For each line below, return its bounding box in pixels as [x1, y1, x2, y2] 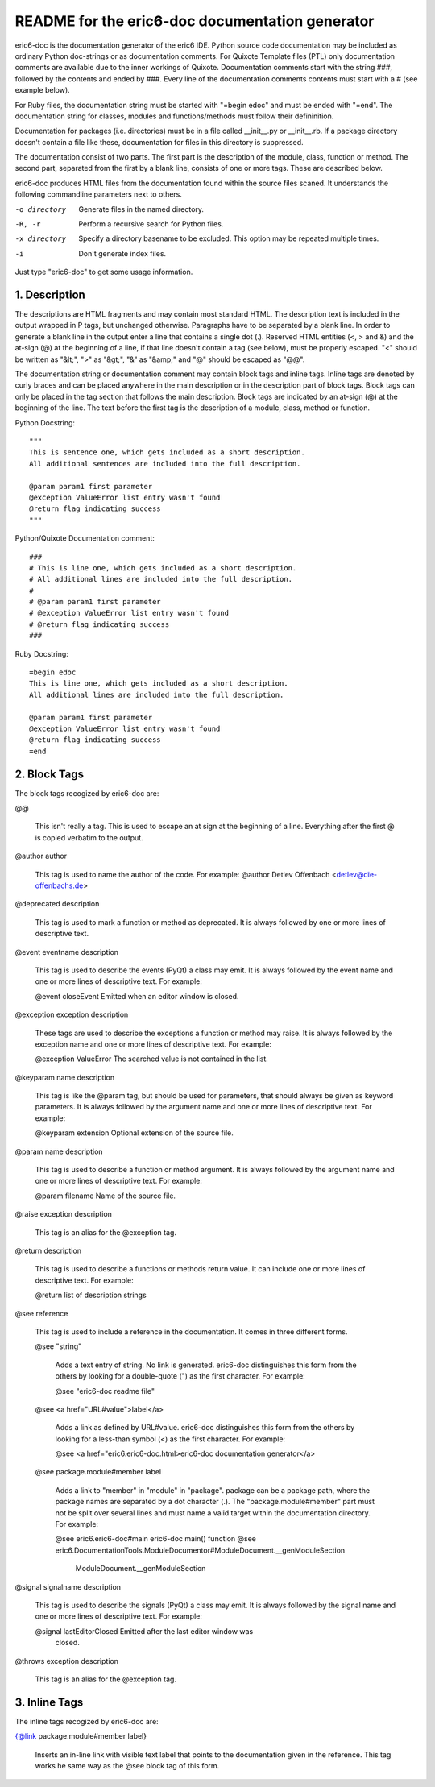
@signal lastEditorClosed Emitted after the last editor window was [35, 1626, 254, 1636]
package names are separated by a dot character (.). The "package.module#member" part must [55, 1497, 375, 1507]
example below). [14, 85, 70, 95]
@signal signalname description [14, 1582, 121, 1591]
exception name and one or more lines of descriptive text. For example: [35, 1039, 271, 1049]
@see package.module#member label [35, 1467, 162, 1477]
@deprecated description [14, 899, 100, 909]
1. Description [14, 288, 86, 301]
